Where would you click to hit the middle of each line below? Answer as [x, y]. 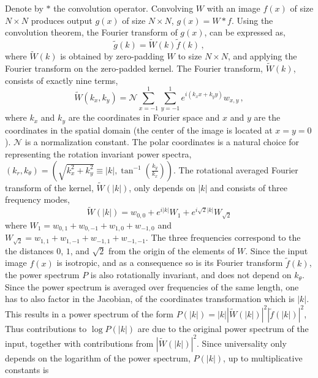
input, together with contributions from [79, 343]
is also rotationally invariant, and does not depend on [191, 275]
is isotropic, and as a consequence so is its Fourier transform [170, 263]
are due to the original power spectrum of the [223, 328]
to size [190, 56]
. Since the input [277, 250]
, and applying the [263, 56]
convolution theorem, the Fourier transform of [91, 32]
